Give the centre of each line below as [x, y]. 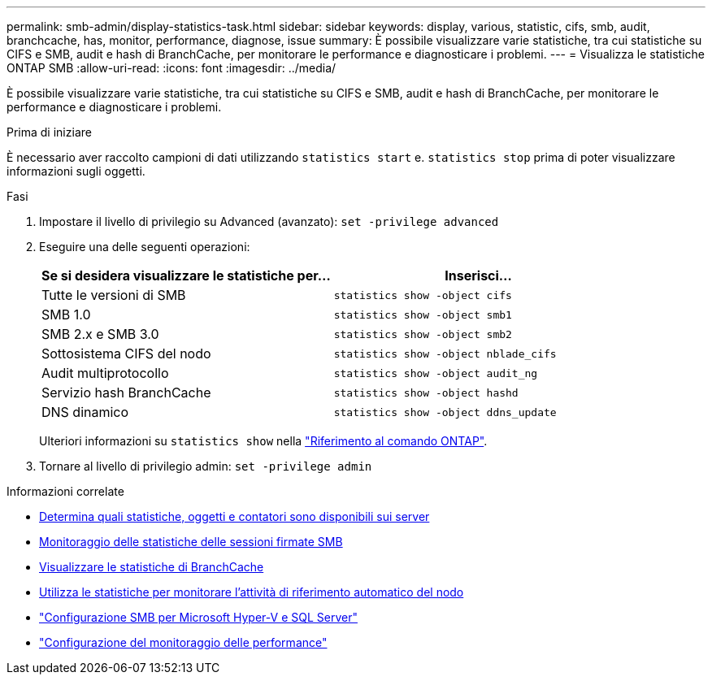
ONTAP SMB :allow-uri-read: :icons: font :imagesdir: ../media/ [171, 68]
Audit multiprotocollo [105, 373]
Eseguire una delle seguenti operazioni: [145, 247]
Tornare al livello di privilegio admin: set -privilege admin [206, 466]
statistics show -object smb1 [423, 314]
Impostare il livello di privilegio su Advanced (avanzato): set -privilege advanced [269, 221]
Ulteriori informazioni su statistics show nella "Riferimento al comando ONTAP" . [263, 441]
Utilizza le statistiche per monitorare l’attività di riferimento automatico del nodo [252, 592]
